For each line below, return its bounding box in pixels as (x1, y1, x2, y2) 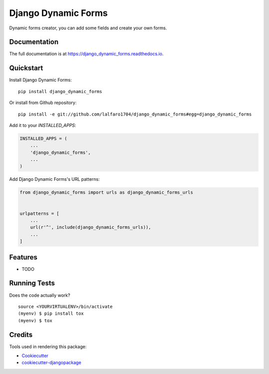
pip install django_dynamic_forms (18, 89, 102, 94)
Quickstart (9, 64, 43, 72)
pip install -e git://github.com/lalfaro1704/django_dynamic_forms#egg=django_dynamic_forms (18, 111, 252, 117)
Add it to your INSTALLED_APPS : (9, 122, 77, 128)
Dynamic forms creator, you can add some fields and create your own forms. (9, 25, 167, 31)
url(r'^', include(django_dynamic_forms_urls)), (30, 225, 151, 230)
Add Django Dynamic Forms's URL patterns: (9, 176, 100, 182)
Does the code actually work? (9, 292, 71, 298)
